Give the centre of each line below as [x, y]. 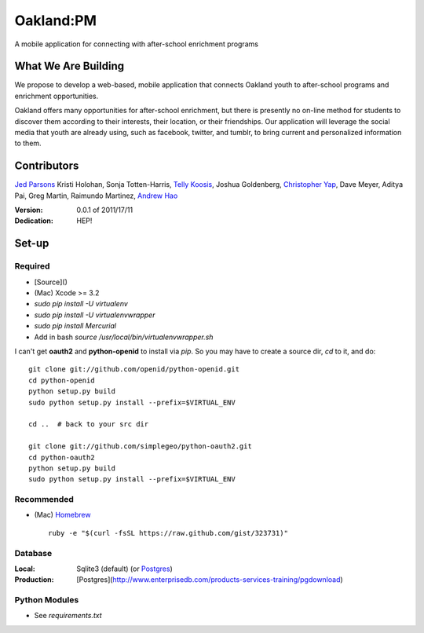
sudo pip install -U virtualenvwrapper [95, 315]
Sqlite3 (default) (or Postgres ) [124, 569]
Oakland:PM [56, 20]
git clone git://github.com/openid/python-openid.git [134, 370]
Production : [34, 580]
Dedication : [34, 221]
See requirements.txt [68, 616]
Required [32, 266]
